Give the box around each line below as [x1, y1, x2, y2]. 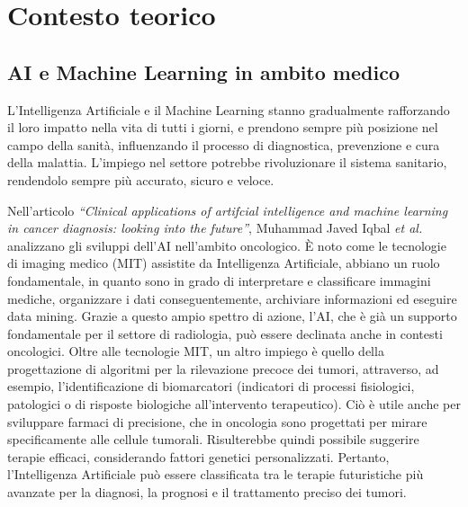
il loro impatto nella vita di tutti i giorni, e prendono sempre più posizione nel [7, 118, 438, 137]
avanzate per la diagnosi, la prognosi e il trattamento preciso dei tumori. [7, 483, 407, 502]
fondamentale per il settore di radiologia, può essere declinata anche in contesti [7, 324, 443, 342]
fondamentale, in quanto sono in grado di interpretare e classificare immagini [7, 271, 431, 289]
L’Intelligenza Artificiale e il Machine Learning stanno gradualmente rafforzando [7, 100, 450, 119]
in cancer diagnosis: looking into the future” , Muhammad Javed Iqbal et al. [7, 218, 423, 237]
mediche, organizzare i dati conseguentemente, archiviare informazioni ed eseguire [7, 289, 457, 307]
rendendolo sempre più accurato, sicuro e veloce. [7, 170, 274, 189]
